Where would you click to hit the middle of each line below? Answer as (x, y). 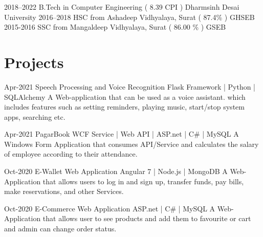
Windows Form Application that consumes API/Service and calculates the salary (131, 144)
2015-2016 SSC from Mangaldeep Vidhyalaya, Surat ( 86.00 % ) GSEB (115, 27)
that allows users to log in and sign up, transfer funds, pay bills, (143, 181)
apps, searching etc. (35, 116)
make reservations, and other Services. (64, 191)
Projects (34, 62)
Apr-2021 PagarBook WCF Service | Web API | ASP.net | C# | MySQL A (122, 134)
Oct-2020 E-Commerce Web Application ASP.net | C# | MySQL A (110, 208)
